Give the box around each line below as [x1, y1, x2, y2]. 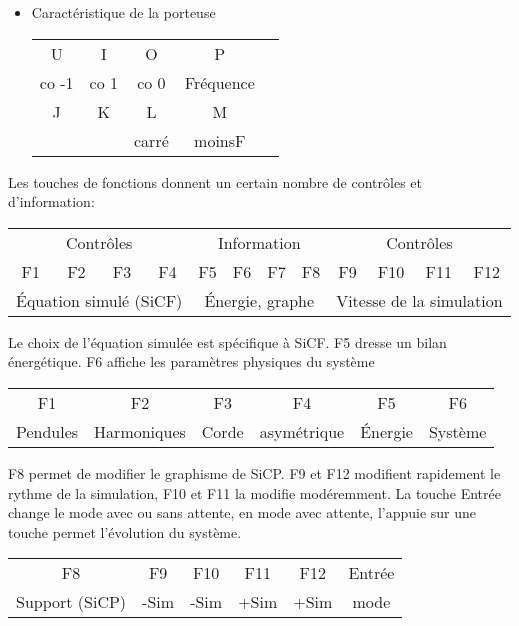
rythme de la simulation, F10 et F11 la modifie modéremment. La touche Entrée [8, 482, 501, 503]
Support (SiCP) [16, 590, 127, 614]
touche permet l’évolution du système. [8, 521, 242, 542]
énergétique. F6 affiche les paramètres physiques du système [8, 351, 375, 372]
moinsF [194, 128, 246, 152]
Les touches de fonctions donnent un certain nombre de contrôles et [8, 171, 422, 192]
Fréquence [184, 70, 255, 94]
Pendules [16, 419, 79, 443]
